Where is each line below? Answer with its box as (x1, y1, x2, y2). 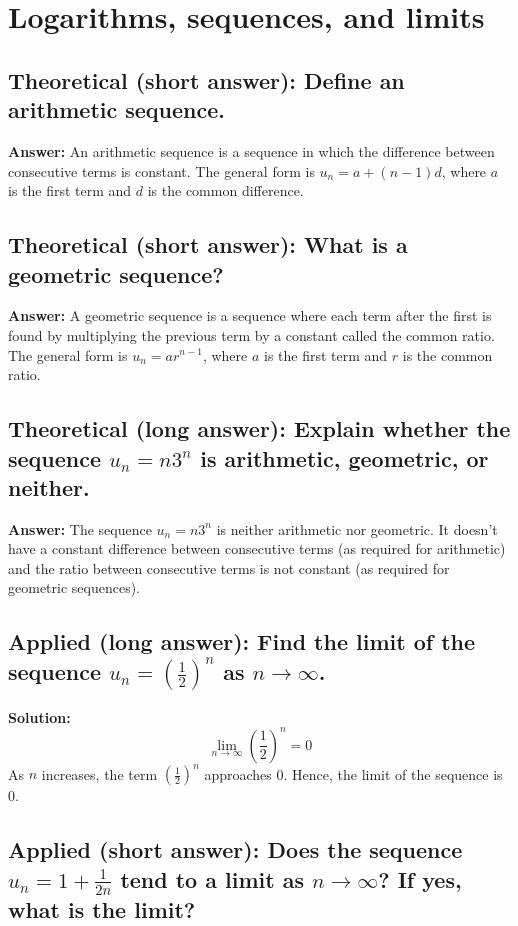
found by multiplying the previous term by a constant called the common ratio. (8, 324, 495, 345)
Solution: (8, 706, 71, 727)
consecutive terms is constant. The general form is (8, 160, 315, 181)
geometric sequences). (8, 577, 140, 598)
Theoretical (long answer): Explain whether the (8, 413, 511, 444)
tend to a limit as (120, 863, 304, 894)
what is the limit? (8, 893, 196, 924)
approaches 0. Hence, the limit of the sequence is (204, 763, 503, 784)
